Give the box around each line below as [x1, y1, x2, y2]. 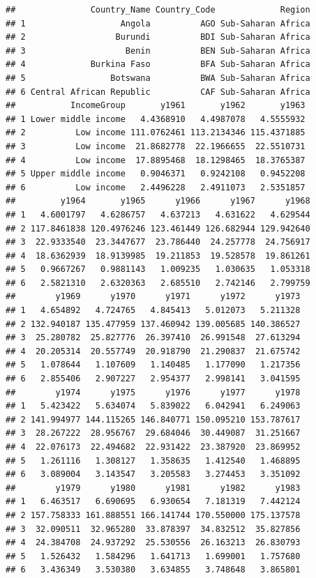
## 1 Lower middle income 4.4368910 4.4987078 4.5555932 [6, 114, 306, 124]
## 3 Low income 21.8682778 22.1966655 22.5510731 [6, 141, 306, 151]
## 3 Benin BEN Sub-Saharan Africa [6, 45, 310, 56]
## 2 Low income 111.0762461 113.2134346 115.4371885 [6, 128, 306, 138]
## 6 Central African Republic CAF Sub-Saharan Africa [6, 86, 310, 97]
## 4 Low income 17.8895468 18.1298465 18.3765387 [6, 155, 306, 165]
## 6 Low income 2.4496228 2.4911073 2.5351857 [6, 182, 306, 192]
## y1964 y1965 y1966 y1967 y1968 [6, 196, 310, 206]
